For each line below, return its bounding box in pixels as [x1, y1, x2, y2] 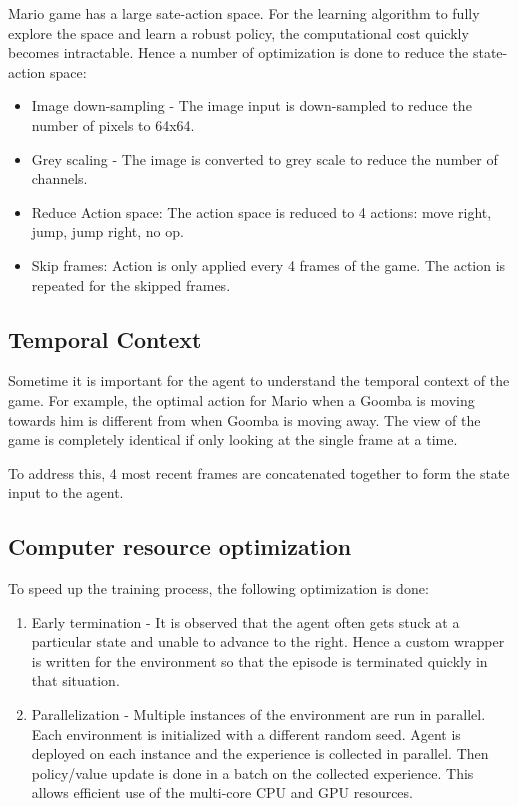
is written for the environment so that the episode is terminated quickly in [31, 650, 488, 671]
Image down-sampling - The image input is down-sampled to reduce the [31, 95, 472, 116]
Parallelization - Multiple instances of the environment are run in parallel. [31, 704, 486, 725]
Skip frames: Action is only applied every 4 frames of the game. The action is [31, 254, 506, 275]
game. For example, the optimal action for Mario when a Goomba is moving [8, 389, 475, 410]
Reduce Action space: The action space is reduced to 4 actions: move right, [31, 201, 492, 222]
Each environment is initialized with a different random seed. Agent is [31, 723, 461, 744]
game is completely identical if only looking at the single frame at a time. [8, 429, 458, 450]
